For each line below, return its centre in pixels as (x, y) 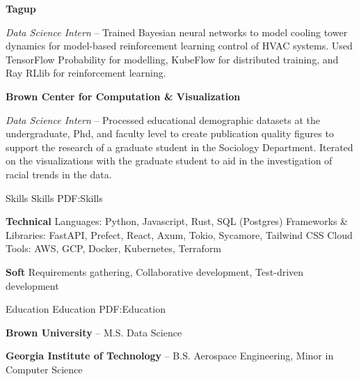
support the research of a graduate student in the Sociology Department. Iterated (179, 147)
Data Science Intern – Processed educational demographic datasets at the (163, 119)
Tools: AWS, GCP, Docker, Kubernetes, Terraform (114, 248)
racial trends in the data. (59, 174)
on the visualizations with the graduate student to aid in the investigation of (169, 161)
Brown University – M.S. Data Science (94, 332)
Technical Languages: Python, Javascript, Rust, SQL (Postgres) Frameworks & (177, 221)
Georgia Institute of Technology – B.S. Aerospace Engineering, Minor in (170, 356)
